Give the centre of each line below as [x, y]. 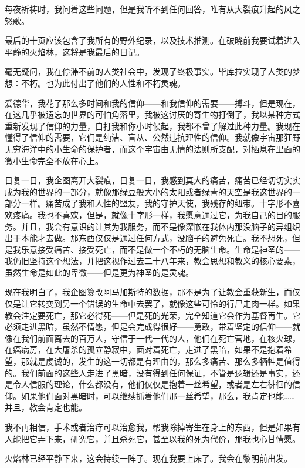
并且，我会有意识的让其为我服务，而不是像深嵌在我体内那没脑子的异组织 [160, 226]
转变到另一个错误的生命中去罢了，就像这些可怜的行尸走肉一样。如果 [169, 304]
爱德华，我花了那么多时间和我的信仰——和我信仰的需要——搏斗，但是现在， [152, 103]
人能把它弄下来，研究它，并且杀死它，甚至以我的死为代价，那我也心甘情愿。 [152, 438]
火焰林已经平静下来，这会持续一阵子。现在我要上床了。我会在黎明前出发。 [148, 458]
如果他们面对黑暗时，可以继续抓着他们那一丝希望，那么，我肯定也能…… [158, 395]
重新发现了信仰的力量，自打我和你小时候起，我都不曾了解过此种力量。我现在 [152, 126]
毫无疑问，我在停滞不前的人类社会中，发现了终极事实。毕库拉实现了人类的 [148, 71]
